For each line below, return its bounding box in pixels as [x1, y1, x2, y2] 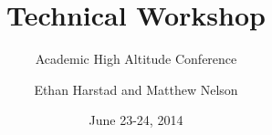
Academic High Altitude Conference [35, 49, 237, 68]
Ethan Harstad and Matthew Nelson [34, 79, 238, 99]
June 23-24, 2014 [89, 110, 183, 130]
